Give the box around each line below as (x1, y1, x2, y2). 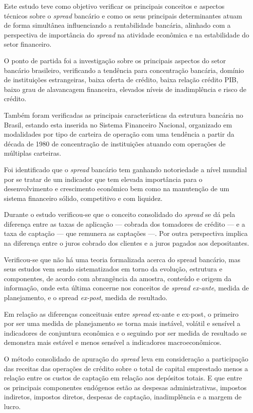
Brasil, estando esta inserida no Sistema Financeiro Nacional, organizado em (4, 119, 232, 129)
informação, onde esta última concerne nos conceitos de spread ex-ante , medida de (4, 283, 249, 293)
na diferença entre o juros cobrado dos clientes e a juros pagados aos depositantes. (4, 238, 249, 248)
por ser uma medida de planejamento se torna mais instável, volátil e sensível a (4, 318, 241, 328)
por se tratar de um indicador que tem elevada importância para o (4, 174, 203, 184)
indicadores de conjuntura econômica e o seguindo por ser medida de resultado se (4, 327, 247, 338)
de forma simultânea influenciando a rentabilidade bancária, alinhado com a (4, 20, 231, 30)
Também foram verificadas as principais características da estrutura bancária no (4, 109, 243, 120)
